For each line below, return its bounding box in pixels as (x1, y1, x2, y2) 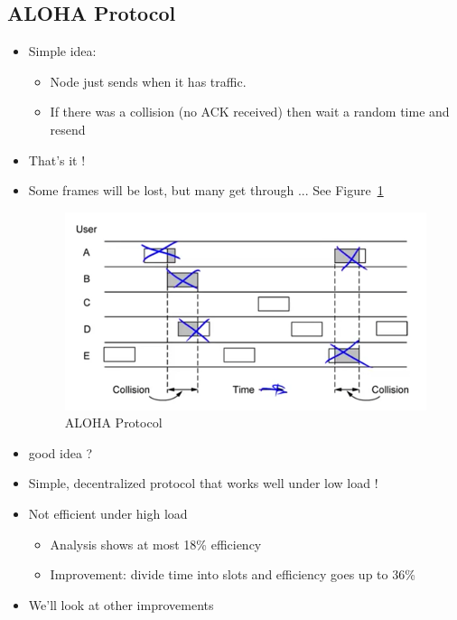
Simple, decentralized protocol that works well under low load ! (28, 474, 378, 493)
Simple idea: (28, 42, 97, 61)
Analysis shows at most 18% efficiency (50, 534, 262, 553)
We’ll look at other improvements (28, 595, 214, 614)
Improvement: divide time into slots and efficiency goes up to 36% (50, 565, 415, 584)
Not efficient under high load (28, 503, 188, 522)
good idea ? (28, 443, 93, 462)
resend (50, 119, 86, 138)
